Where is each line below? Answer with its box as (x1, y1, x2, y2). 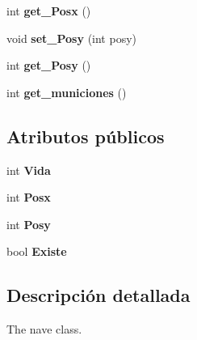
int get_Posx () (6, 2, 91, 19)
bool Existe (6, 243, 67, 260)
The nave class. (6, 321, 82, 338)
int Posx (6, 189, 51, 206)
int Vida (6, 161, 51, 178)
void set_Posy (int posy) (6, 29, 136, 46)
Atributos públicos (6, 123, 165, 148)
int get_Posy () (6, 57, 91, 74)
